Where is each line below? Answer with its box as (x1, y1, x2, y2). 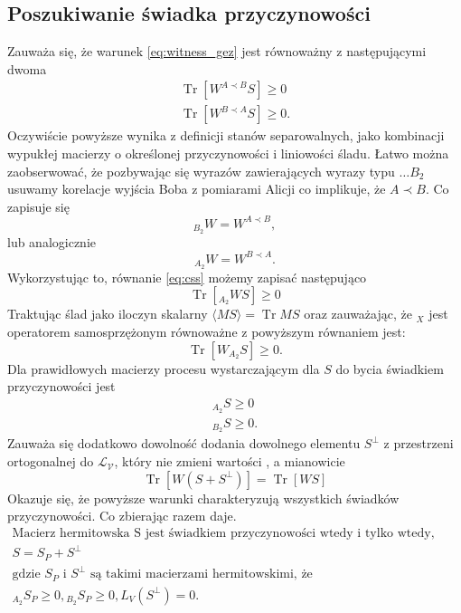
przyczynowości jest (7, 377, 116, 396)
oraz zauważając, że (304, 304, 412, 323)
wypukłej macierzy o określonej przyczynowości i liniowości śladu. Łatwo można (7, 144, 449, 163)
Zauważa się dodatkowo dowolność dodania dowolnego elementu (7, 434, 361, 453)
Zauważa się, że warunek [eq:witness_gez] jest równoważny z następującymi (7, 42, 427, 61)
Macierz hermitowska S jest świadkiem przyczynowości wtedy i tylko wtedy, (12, 526, 435, 540)
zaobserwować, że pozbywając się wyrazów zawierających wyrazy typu (7, 161, 395, 180)
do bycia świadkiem (335, 359, 444, 378)
